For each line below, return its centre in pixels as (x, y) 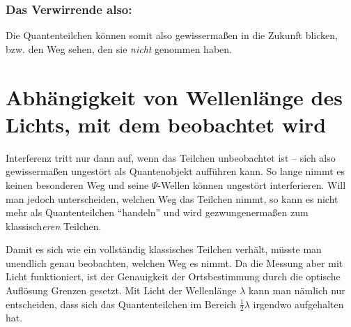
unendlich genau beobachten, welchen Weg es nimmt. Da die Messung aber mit (174, 263)
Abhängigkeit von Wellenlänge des (174, 97)
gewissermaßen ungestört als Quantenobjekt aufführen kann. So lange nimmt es (175, 171)
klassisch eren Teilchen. (54, 226)
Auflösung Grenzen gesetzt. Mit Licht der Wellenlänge (121, 290)
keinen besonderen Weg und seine (77, 184)
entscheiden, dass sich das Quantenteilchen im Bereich (121, 304)
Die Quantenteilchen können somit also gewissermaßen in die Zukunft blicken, (172, 35)
